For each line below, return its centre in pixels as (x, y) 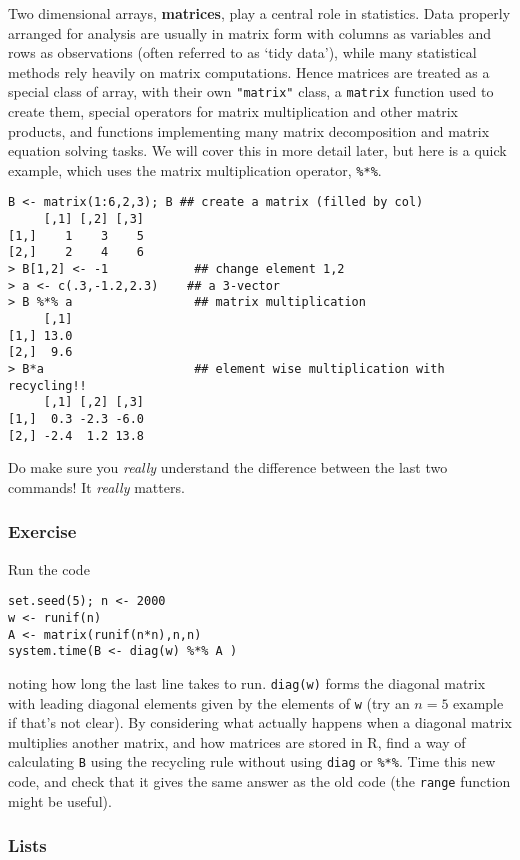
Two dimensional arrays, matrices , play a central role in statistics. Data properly (259, 13)
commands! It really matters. (96, 486)
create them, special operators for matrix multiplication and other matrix (233, 111)
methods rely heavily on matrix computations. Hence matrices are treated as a (249, 71)
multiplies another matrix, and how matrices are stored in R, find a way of (237, 741)
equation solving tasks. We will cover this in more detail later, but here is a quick (257, 150)
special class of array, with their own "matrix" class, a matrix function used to (251, 91)
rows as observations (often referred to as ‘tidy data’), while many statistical (242, 52)
